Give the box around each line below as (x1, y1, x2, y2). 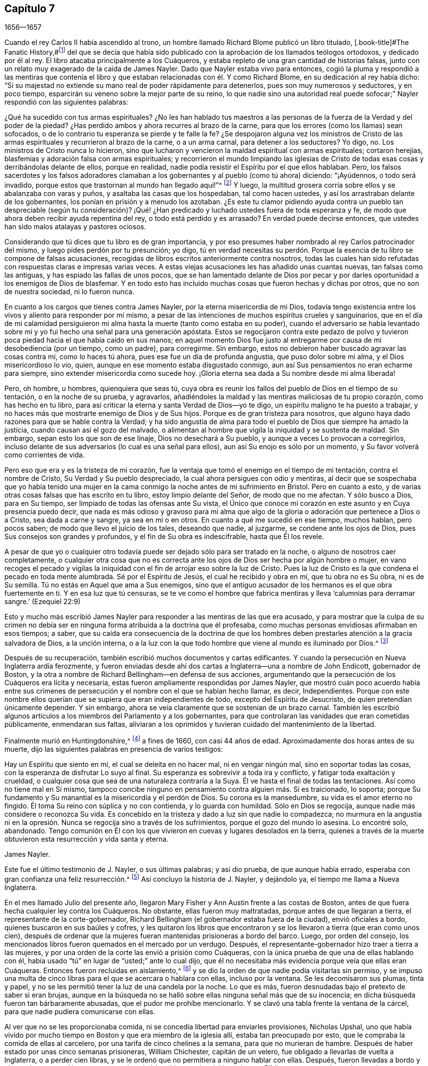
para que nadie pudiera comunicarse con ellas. (4, 1007, 156, 1016)
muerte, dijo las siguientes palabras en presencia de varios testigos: (4, 745, 223, 754)
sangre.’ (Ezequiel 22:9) (4, 597, 81, 606)
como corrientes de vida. (4, 450, 85, 459)
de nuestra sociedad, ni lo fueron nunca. (4, 287, 135, 296)
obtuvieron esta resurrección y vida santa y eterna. (4, 835, 169, 844)
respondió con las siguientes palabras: (4, 98, 128, 107)
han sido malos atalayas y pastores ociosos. (4, 222, 146, 231)
